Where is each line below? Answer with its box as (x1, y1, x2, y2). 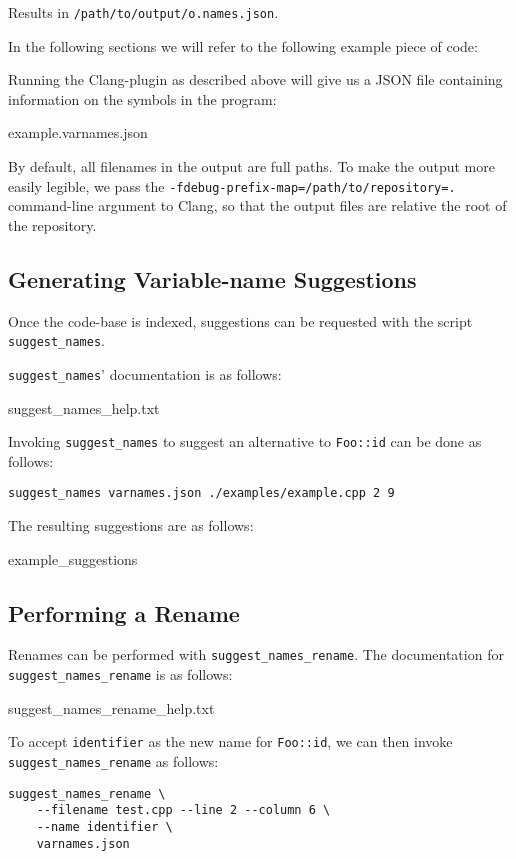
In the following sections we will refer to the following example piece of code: (8, 35, 478, 56)
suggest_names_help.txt (8, 397, 160, 418)
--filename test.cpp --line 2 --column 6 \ (36, 803, 331, 818)
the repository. (8, 214, 97, 235)
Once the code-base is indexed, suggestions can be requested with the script (8, 310, 473, 331)
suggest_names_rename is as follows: (8, 664, 233, 685)
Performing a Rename (8, 597, 240, 628)
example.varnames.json (8, 122, 148, 143)
